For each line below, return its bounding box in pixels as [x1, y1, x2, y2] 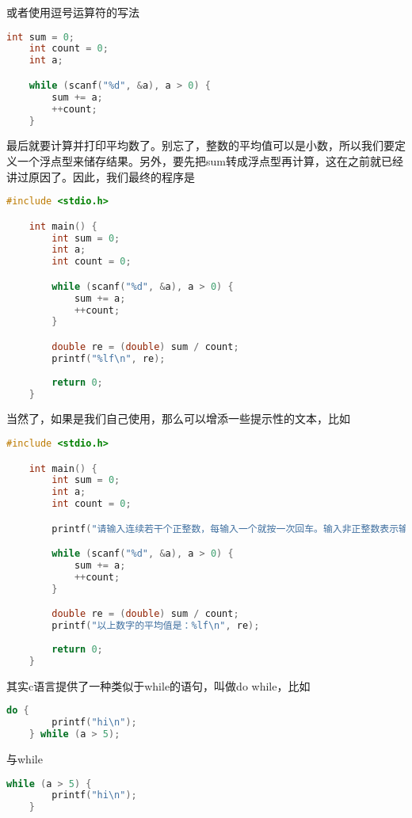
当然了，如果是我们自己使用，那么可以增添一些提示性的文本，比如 [6, 410, 350, 427]
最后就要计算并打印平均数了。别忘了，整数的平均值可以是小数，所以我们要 [6, 137, 395, 154]
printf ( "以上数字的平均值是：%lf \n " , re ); [51, 620, 260, 632]
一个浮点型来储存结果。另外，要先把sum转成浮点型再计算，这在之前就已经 [17, 152, 403, 169]
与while [6, 750, 43, 767]
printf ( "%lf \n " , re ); [51, 352, 166, 364]
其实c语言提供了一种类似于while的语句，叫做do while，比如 [6, 677, 311, 694]
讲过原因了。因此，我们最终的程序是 [6, 168, 195, 185]
